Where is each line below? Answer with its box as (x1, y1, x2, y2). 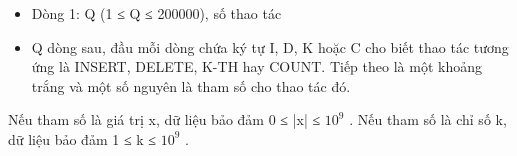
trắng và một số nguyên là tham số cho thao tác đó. (31, 75, 351, 96)
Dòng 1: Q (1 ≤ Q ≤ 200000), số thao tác (31, 3, 282, 23)
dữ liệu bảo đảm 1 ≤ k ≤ (8, 128, 156, 149)
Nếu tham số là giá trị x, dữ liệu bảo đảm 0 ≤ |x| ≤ (8, 109, 321, 130)
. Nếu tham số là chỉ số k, (349, 109, 507, 130)
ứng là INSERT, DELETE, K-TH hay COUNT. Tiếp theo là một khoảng (31, 56, 482, 77)
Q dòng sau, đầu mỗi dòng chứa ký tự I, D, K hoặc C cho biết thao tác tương (31, 36, 509, 57)
